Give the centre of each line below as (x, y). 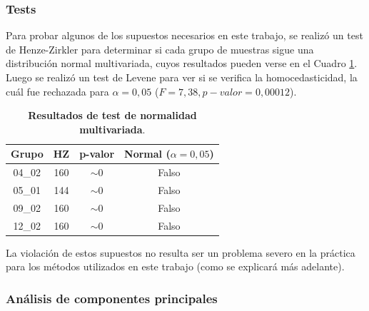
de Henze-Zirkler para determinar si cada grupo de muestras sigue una (160, 49)
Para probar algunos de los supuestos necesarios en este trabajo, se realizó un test (184, 35)
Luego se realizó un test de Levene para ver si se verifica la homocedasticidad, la (182, 77)
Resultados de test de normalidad (112, 115)
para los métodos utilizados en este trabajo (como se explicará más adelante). (175, 266)
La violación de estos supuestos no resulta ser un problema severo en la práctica (181, 252)
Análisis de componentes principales (112, 298)
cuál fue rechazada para (57, 91)
